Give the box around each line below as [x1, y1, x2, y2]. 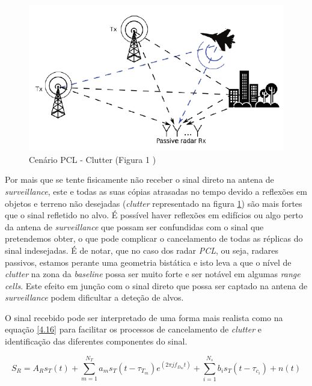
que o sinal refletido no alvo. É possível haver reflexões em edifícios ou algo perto [5, 209, 303, 221]
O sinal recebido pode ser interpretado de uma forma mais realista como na [5, 311, 283, 323]
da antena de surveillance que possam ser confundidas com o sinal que [5, 220, 264, 233]
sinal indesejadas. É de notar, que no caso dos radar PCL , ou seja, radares [5, 244, 279, 256]
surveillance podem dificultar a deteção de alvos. [5, 291, 184, 304]
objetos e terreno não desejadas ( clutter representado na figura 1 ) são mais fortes [5, 197, 302, 209]
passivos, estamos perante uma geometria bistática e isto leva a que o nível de [5, 256, 292, 268]
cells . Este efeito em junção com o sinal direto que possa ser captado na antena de [5, 279, 308, 292]
